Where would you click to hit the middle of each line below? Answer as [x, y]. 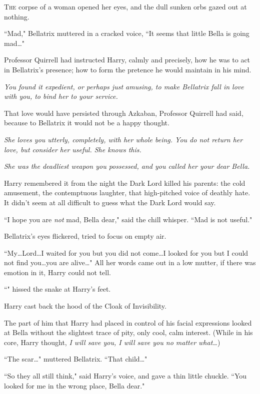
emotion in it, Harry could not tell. [57, 272]
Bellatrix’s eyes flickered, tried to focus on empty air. [85, 236]
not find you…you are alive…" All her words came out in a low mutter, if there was [130, 262]
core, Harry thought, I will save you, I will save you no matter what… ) [112, 342]
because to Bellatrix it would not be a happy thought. [87, 123]
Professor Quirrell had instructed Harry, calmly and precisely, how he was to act [127, 60]
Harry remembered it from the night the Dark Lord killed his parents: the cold [125, 183]
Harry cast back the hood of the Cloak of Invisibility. [85, 306]
